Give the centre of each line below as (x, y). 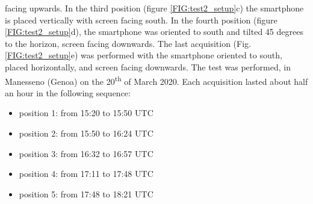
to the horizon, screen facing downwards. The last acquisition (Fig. (128, 43)
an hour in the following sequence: (68, 92)
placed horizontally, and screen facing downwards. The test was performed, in (148, 66)
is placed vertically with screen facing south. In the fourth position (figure (141, 20)
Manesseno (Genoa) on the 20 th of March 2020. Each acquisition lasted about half (156, 80)
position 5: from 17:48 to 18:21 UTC (86, 193)
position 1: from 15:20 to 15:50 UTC (86, 113)
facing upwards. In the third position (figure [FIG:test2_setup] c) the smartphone (154, 8)
